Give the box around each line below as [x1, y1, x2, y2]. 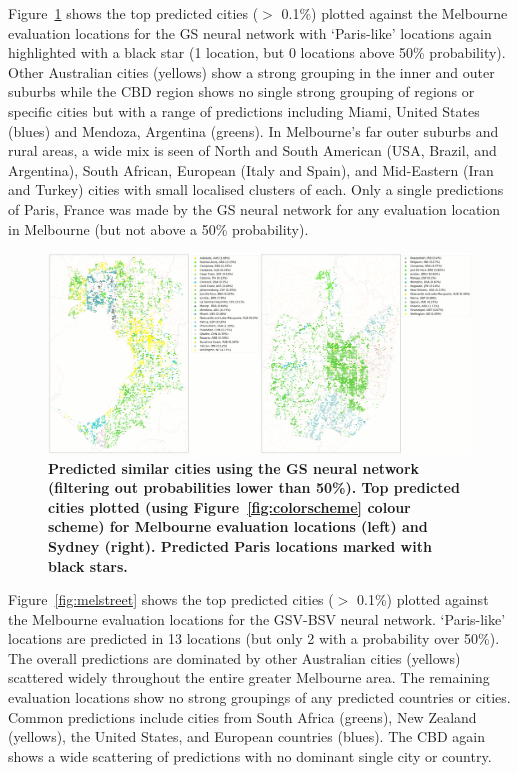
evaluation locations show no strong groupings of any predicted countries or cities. [8, 687, 511, 708]
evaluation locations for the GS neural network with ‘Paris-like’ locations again [8, 22, 492, 43]
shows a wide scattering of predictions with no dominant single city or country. [8, 745, 492, 766]
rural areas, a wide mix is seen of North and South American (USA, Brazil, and [8, 140, 497, 161]
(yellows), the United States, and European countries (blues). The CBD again [8, 726, 485, 747]
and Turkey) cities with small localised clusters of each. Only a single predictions [8, 179, 504, 200]
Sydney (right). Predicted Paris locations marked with [48, 535, 432, 556]
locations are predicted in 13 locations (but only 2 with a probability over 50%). [8, 628, 500, 649]
